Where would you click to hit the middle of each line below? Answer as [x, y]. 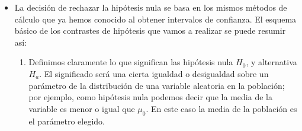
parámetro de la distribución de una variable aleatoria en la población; [157, 85]
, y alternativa [272, 62]
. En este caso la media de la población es [221, 108]
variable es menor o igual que [82, 108]
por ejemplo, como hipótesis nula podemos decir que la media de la [150, 97]
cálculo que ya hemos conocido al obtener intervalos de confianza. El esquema [155, 19]
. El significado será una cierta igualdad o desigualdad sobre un [154, 73]
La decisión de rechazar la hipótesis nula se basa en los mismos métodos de [151, 7]
